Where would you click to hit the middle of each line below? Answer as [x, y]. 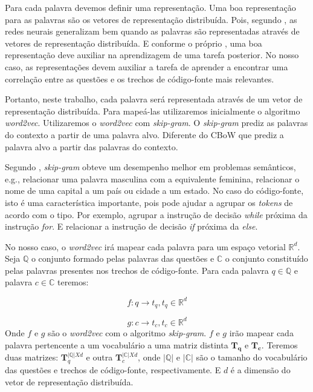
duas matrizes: [32, 357]
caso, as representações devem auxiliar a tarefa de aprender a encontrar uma [147, 66]
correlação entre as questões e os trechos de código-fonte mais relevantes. [140, 78]
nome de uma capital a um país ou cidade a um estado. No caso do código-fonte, [154, 191]
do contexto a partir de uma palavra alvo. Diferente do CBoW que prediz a [144, 134]
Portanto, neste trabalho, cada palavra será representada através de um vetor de [154, 99]
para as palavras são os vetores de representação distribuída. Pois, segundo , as [151, 19]
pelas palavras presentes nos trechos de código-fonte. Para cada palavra [137, 270]
